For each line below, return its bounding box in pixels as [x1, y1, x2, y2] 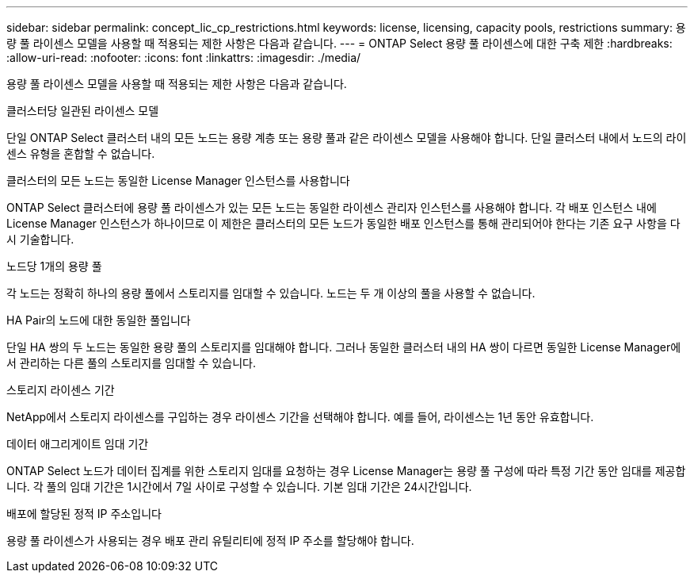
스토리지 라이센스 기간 [6, 383, 115, 397]
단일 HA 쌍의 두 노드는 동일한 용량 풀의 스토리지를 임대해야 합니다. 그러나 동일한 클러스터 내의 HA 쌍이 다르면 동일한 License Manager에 [6, 340, 681, 354]
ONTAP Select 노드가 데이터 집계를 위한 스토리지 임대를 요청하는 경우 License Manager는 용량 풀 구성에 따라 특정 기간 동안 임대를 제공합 [6, 464, 686, 477]
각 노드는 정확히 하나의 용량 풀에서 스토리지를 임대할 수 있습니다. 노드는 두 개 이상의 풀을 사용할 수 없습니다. [6, 286, 536, 300]
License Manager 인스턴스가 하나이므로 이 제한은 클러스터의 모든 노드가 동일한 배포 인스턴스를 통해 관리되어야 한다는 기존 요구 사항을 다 [6, 217, 681, 230]
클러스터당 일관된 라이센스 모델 [6, 104, 159, 117]
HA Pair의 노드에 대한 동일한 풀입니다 [6, 313, 191, 327]
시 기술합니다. [6, 232, 74, 246]
